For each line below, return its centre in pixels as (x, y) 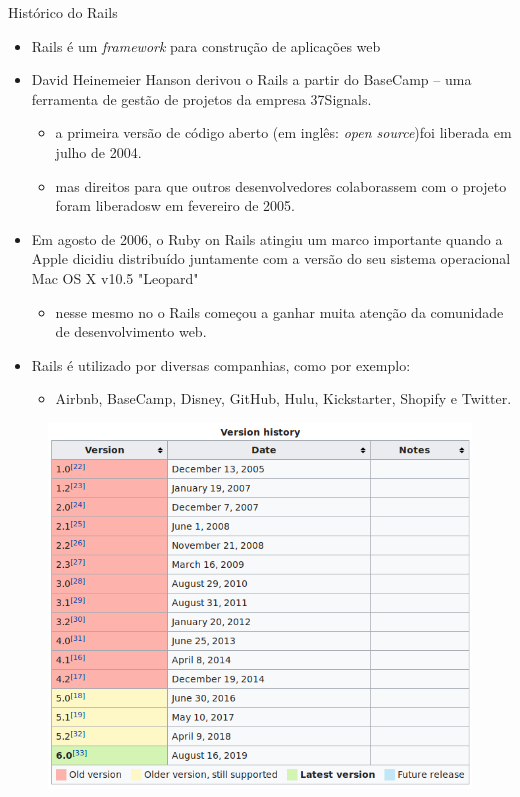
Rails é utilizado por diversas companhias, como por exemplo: (221, 364)
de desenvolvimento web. (131, 331)
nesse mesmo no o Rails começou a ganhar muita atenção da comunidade (279, 311)
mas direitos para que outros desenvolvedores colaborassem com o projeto (281, 185)
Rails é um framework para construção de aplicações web (206, 45)
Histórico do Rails (63, 12)
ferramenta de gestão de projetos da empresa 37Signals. (201, 98)
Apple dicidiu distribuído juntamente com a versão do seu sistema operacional (271, 258)
